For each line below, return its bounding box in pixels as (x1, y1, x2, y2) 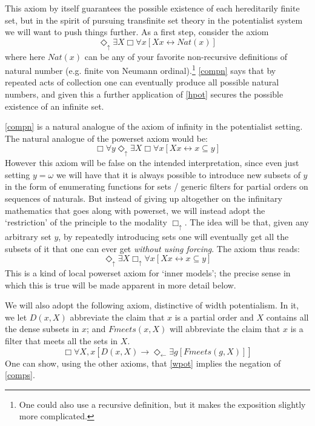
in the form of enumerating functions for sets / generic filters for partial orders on (5, 180, 308, 193)
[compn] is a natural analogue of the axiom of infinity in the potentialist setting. (5, 120, 303, 133)
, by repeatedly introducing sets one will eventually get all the (58, 230, 289, 242)
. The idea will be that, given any (184, 216, 309, 228)
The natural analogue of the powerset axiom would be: (5, 131, 208, 144)
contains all (266, 310, 309, 323)
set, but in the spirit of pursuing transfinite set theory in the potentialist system (5, 13, 303, 26)
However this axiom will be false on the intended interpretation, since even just (5, 156, 299, 169)
